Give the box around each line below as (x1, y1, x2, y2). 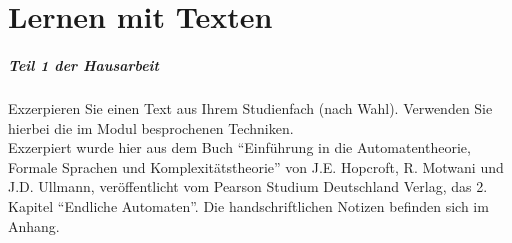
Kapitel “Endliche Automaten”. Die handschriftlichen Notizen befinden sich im (8, 195, 489, 216)
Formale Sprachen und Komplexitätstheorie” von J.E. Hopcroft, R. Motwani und (8, 156, 504, 177)
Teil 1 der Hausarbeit (8, 54, 159, 75)
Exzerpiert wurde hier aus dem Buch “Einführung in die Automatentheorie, (8, 137, 471, 158)
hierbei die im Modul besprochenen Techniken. (8, 117, 294, 138)
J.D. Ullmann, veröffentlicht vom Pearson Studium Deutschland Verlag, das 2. (8, 176, 488, 197)
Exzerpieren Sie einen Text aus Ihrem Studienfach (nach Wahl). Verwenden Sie (8, 97, 493, 118)
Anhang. (8, 215, 60, 236)
